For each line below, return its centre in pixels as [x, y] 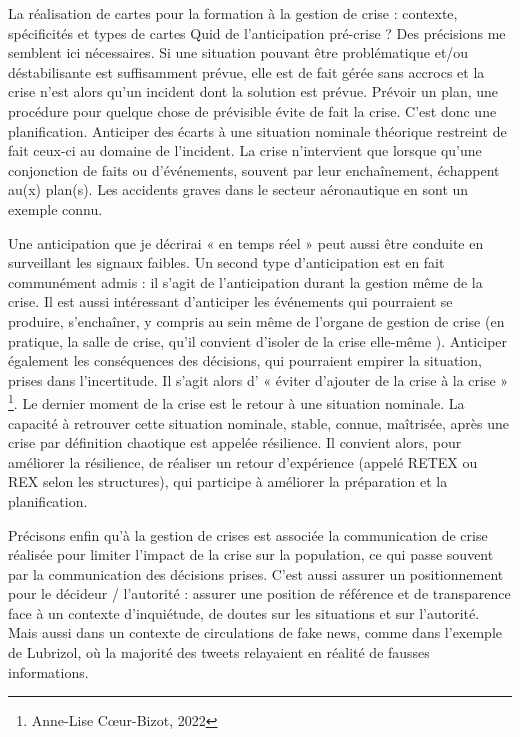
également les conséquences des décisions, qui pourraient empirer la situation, [245, 360]
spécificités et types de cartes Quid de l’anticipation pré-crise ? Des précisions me [257, 32]
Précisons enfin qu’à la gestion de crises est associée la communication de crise [248, 534]
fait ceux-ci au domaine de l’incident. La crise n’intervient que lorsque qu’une [245, 150]
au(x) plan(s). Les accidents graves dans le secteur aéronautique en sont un [238, 189]
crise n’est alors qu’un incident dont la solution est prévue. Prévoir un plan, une [253, 91]
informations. [48, 671]
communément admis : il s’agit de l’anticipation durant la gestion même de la [245, 281]
